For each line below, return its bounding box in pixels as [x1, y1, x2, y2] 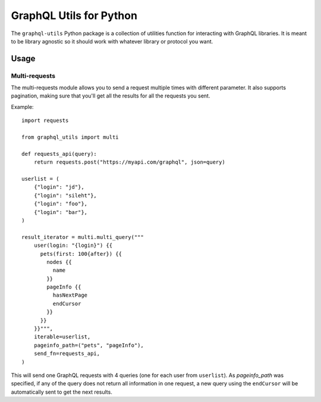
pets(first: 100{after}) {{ [40, 250, 122, 257]
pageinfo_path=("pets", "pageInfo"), [33, 342, 144, 348]
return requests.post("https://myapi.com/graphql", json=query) [33, 159, 225, 166]
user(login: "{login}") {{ [33, 242, 113, 249]
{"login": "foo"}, [33, 200, 88, 208]
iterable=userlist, [33, 334, 91, 340]
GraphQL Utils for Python [11, 9, 138, 22]
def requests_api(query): [21, 150, 97, 157]
